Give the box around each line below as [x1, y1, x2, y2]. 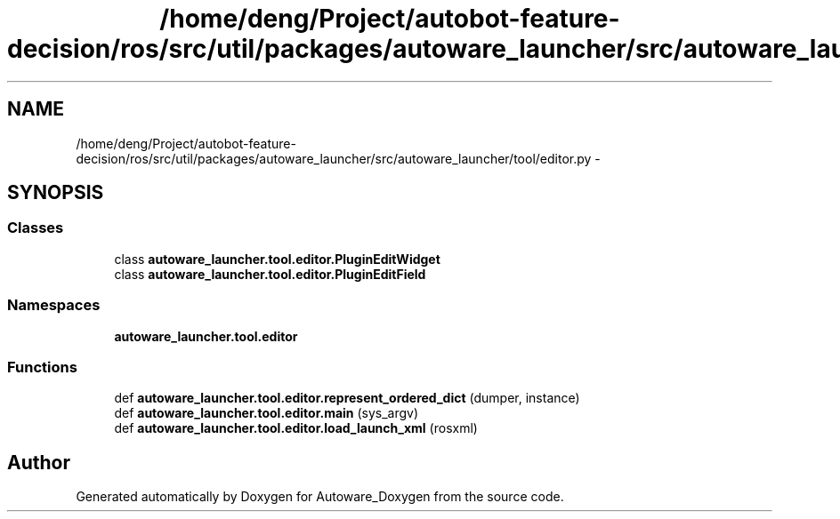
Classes [7, 219, 64, 237]
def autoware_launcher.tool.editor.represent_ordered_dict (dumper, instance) [114, 390, 580, 406]
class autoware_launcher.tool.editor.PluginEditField [114, 266, 426, 282]
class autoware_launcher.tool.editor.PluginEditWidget [114, 251, 440, 267]
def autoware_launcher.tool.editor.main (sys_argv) [114, 405, 419, 421]
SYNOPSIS [7, 181, 104, 204]
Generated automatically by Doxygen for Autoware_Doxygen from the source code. [76, 489, 564, 505]
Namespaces [7, 296, 101, 315]
